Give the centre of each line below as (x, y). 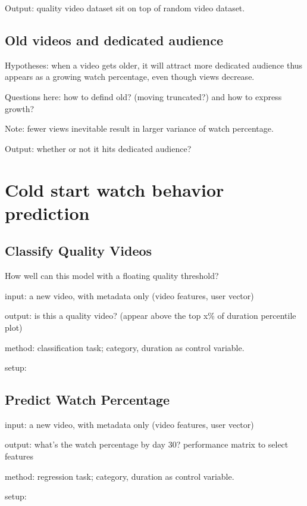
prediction (47, 212)
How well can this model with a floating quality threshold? (112, 276)
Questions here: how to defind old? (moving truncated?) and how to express (143, 96)
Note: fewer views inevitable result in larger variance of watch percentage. (139, 128)
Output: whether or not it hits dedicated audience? (98, 148)
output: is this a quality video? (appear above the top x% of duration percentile (151, 316)
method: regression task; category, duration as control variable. (120, 476)
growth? (20, 108)
